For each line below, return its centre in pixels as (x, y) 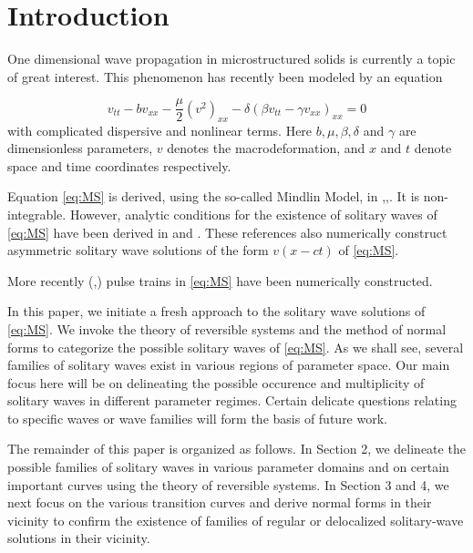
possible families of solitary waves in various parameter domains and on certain (228, 467)
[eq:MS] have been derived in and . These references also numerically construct (227, 232)
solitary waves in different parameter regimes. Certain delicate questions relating (232, 400)
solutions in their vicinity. (79, 538)
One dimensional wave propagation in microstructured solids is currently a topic (231, 59)
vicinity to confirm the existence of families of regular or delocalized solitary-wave (236, 520)
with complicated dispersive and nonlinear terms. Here (160, 130)
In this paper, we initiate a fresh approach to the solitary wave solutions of (216, 311)
